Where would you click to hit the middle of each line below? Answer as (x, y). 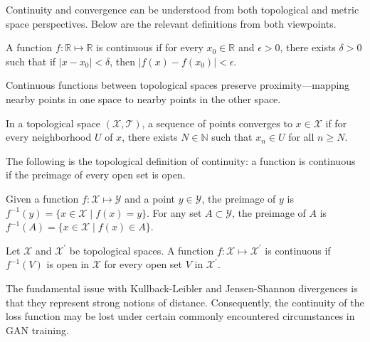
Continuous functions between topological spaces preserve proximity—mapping (178, 85)
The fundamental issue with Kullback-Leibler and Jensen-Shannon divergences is (182, 288)
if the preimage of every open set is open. (96, 175)
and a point (150, 198)
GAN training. (37, 330)
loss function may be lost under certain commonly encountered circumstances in (180, 316)
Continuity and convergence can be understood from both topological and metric (183, 9)
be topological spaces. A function (142, 250)
